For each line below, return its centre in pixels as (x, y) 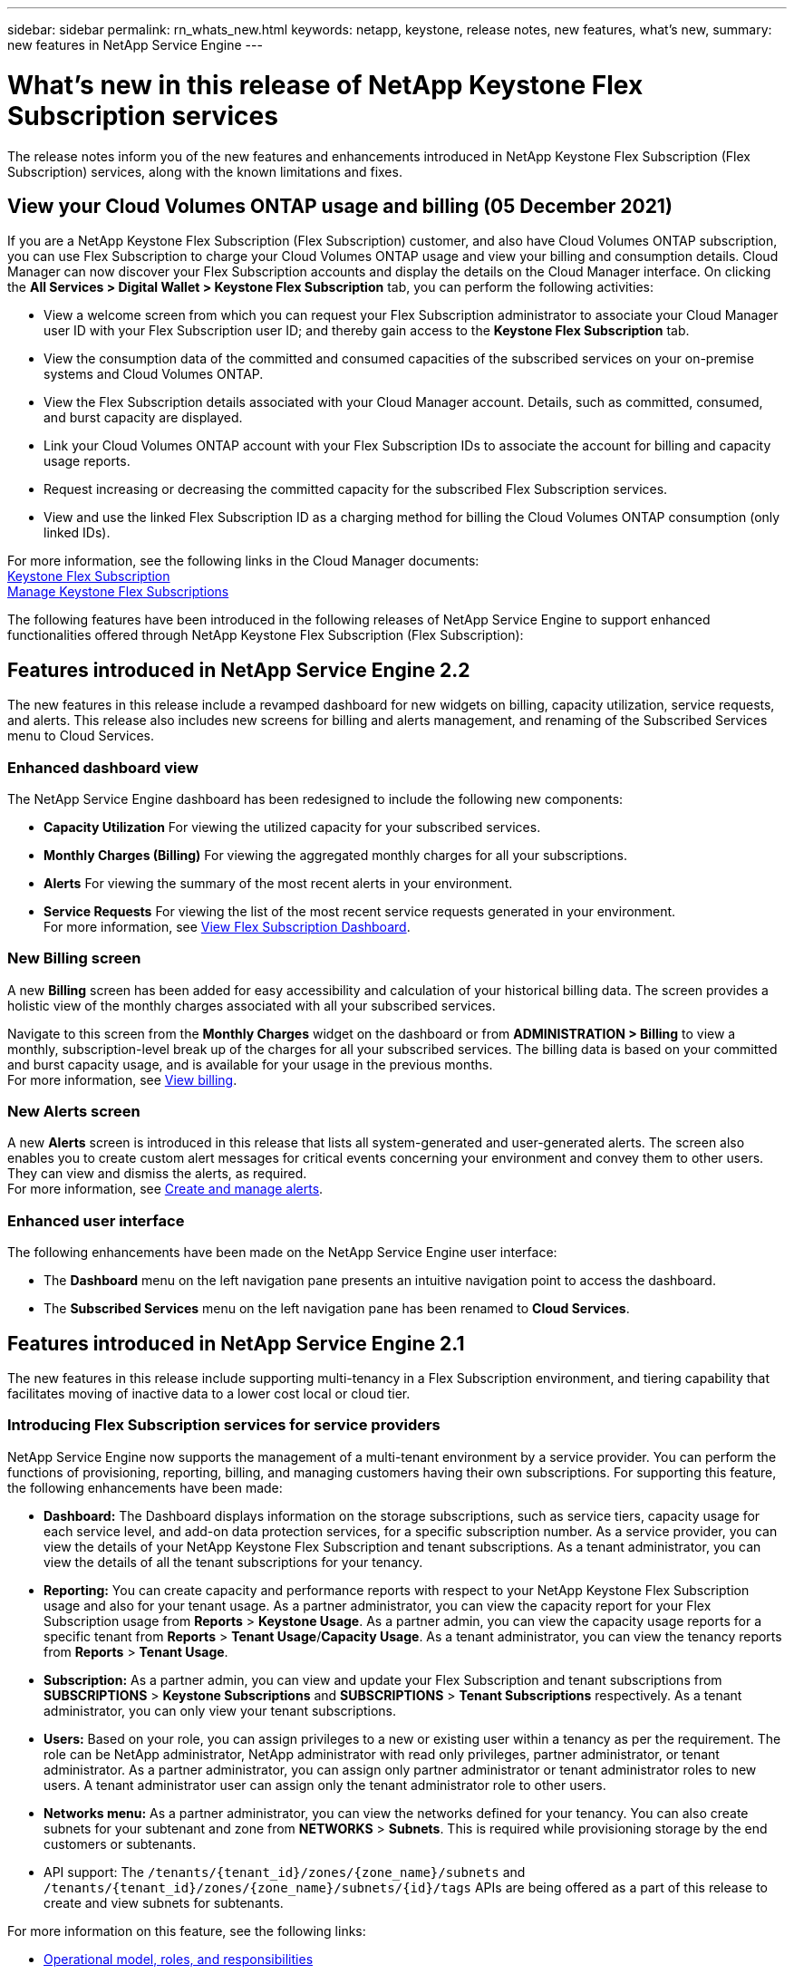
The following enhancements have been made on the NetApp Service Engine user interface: (282, 1253)
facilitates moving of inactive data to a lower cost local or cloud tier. (209, 1394)
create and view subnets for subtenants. (164, 1902)
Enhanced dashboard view (103, 767)
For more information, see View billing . (122, 1079)
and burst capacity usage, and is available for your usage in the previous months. (250, 1064)
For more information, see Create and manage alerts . (165, 1189)
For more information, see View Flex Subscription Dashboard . (227, 926)
